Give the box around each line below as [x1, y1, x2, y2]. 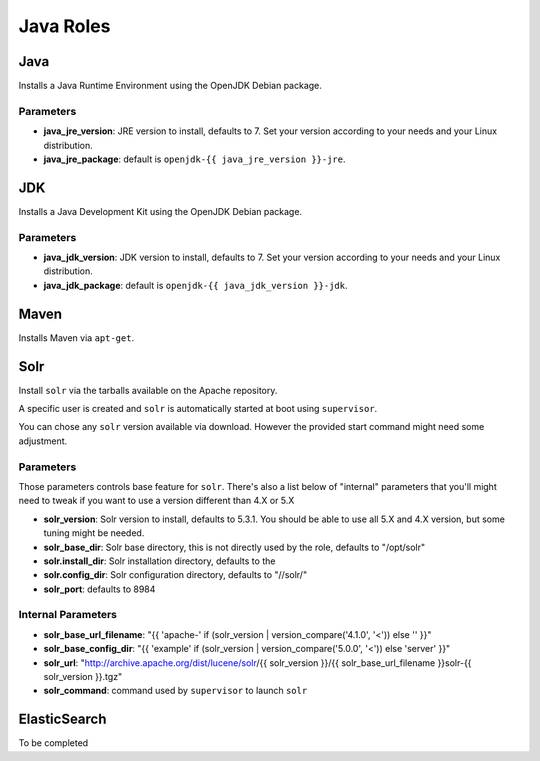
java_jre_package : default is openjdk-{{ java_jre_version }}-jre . [43, 153, 346, 165]
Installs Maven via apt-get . [18, 331, 135, 344]
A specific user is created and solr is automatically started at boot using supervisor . [18, 403, 378, 415]
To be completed [18, 737, 89, 749]
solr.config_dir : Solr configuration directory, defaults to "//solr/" [43, 569, 308, 581]
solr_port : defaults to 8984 [43, 583, 156, 595]
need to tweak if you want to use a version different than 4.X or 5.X [18, 495, 295, 507]
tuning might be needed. [43, 527, 145, 539]
